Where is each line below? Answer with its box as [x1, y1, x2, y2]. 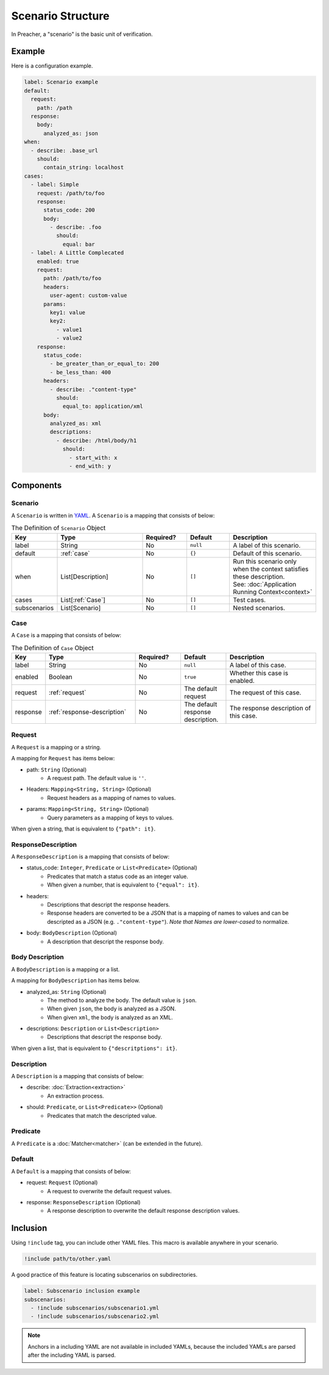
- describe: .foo [49, 224, 102, 231]
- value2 [55, 335, 82, 341]
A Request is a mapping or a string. [11, 743, 102, 751]
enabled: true [37, 258, 79, 265]
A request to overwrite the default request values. [47, 1187, 172, 1195]
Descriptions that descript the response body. [47, 1034, 163, 1041]
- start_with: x [69, 454, 118, 461]
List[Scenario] [60, 604, 101, 612]
